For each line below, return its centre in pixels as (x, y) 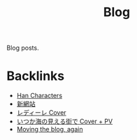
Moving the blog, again (50, 129)
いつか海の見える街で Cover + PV (65, 121)
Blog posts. (23, 48)
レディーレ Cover (42, 113)
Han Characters (39, 96)
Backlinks (36, 76)
